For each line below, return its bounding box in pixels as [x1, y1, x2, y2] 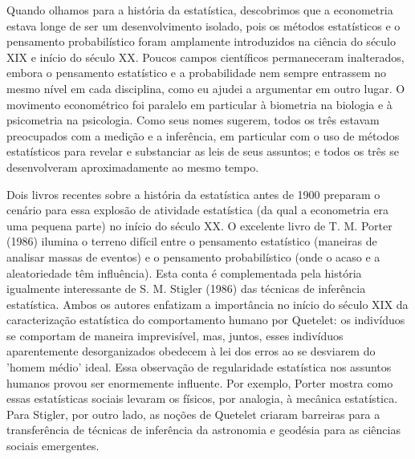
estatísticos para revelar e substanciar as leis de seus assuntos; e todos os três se [6, 143, 399, 160]
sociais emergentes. [6, 437, 100, 454]
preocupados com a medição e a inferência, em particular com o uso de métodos [6, 127, 400, 144]
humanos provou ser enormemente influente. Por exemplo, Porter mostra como [6, 374, 393, 391]
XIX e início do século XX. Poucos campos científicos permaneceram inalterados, [6, 48, 405, 65]
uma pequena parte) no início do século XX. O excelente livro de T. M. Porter [6, 217, 393, 234]
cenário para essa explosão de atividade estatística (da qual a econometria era [6, 201, 389, 218]
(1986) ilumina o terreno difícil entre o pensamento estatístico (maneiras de [6, 233, 377, 250]
